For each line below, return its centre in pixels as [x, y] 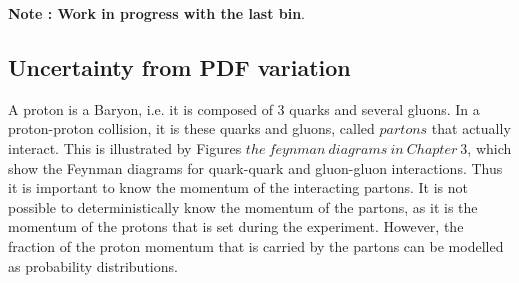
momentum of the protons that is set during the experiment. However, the [236, 226]
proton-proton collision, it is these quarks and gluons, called [191, 128]
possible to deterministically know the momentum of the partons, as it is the [243, 206]
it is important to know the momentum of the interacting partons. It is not [238, 187]
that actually [471, 128]
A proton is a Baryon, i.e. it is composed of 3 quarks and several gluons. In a [244, 108]
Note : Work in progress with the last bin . [157, 13]
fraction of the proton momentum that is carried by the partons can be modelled [256, 245]
